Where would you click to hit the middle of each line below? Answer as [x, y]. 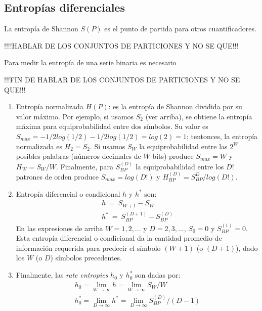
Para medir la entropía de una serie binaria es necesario [90, 62]
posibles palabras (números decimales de [78, 156]
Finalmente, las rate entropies [62, 275]
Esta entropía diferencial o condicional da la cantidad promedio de [119, 238]
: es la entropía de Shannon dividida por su [175, 106]
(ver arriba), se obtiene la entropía [199, 116]
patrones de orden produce [57, 176]
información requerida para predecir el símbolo [88, 248]
